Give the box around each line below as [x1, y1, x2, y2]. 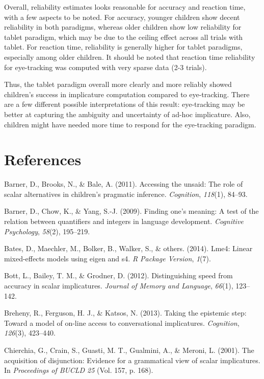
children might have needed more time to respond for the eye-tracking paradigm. [4, 119, 256, 129]
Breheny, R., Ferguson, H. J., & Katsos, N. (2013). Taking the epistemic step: [4, 307, 247, 318]
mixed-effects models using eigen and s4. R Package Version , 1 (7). [4, 253, 211, 263]
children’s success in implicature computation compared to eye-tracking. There [4, 88, 250, 99]
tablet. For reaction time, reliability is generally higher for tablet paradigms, [4, 41, 243, 52]
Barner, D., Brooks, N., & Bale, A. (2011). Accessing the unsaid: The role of [4, 179, 243, 189]
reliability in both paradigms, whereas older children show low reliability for [4, 21, 242, 32]
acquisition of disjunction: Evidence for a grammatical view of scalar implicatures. [4, 354, 260, 365]
